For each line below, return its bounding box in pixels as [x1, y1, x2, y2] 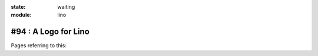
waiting [57, 3, 75, 10]
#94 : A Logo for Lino [11, 27, 90, 37]
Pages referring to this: [11, 42, 67, 49]
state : [11, 3, 26, 10]
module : [11, 12, 32, 19]
